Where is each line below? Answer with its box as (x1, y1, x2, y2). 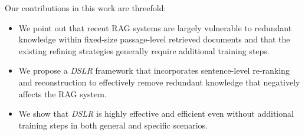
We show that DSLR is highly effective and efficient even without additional (18, 107, 294, 120)
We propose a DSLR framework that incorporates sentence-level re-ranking (18, 64, 290, 77)
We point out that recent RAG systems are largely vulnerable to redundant (18, 21, 292, 34)
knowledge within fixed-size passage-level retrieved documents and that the (18, 33, 290, 45)
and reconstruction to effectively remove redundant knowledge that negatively (18, 75, 300, 88)
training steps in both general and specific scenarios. (18, 118, 208, 131)
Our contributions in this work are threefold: (5, 2, 166, 14)
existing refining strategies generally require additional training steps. (18, 44, 270, 57)
